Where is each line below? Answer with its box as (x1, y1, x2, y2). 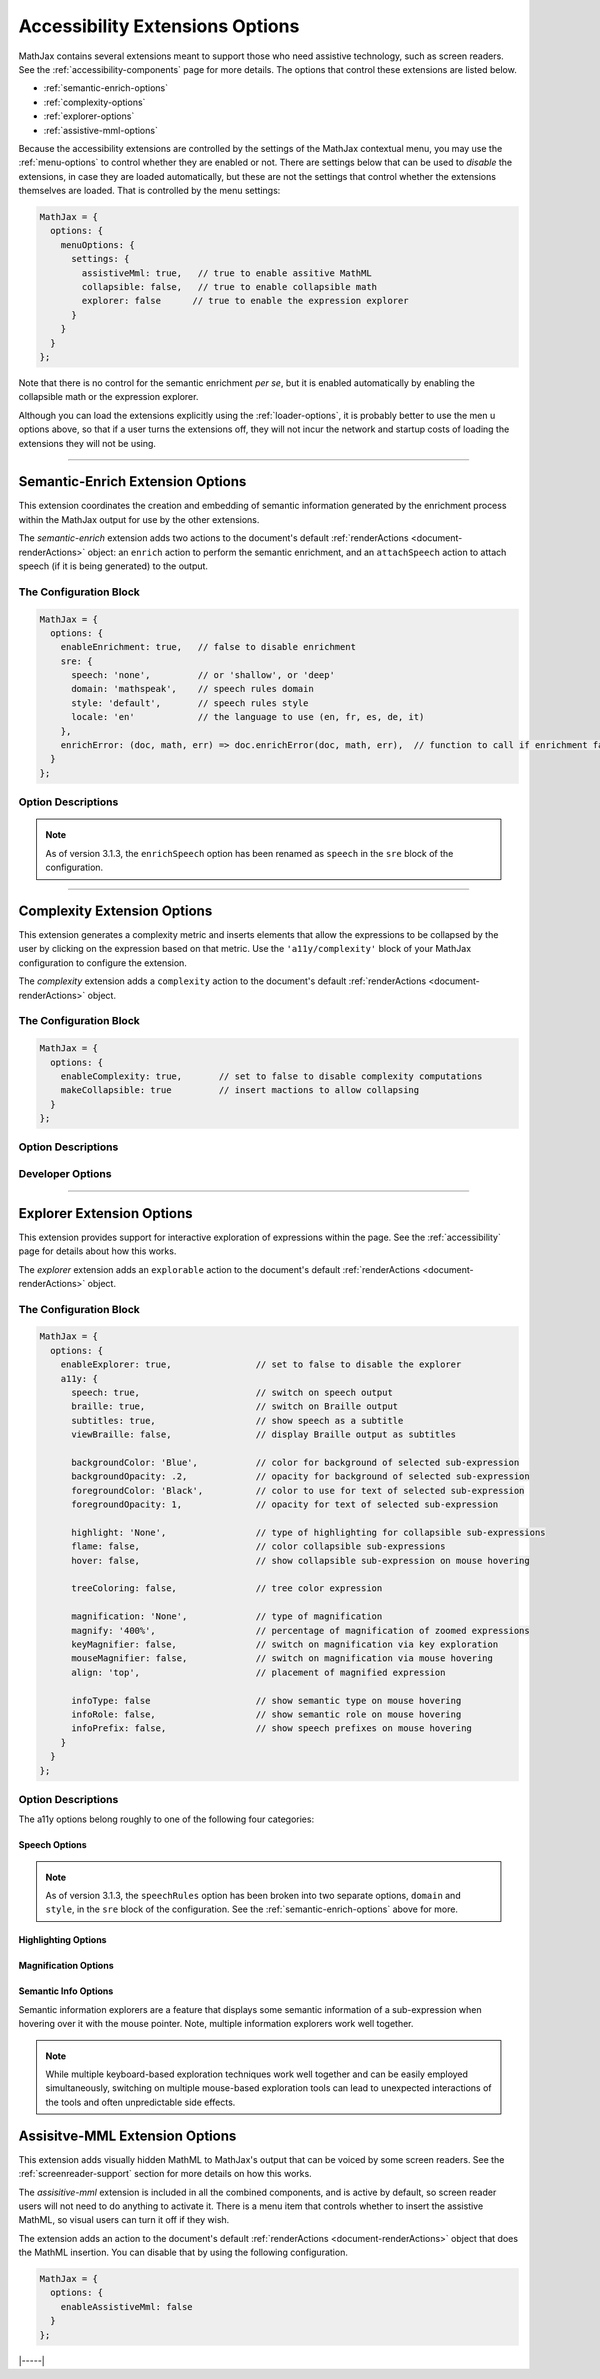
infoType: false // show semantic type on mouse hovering (71, 1695, 462, 1706)
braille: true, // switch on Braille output (71, 1401, 399, 1412)
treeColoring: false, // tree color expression (71, 1583, 383, 1594)
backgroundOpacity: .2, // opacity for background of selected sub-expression (71, 1471, 530, 1482)
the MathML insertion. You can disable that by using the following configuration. (18, 2246, 349, 2259)
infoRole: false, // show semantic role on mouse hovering (71, 1709, 462, 1720)
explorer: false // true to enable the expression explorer (81, 295, 409, 307)
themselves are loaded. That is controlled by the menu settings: (18, 185, 281, 197)
